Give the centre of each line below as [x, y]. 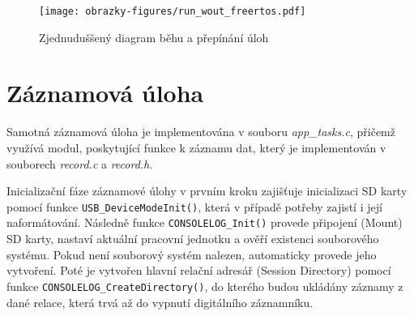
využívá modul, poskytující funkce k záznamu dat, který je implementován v [196, 147]
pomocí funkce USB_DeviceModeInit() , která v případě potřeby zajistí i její [194, 206]
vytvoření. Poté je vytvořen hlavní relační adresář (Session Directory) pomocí [199, 270]
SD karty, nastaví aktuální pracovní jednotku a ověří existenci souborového [193, 239]
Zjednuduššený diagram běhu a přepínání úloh [154, 37]
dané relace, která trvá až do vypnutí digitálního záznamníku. [160, 302]
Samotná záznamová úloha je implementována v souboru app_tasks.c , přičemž [201, 132]
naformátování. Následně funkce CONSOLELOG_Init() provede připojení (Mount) [205, 222]
